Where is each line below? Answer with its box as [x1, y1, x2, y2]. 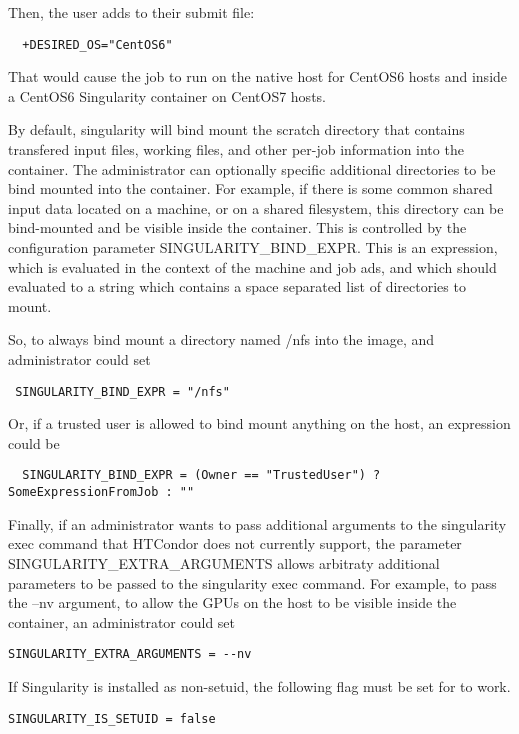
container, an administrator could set [8, 611, 236, 632]
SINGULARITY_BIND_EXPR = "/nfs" [15, 384, 230, 399]
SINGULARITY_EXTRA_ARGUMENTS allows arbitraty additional [8, 552, 440, 573]
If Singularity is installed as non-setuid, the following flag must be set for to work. [8, 675, 511, 696]
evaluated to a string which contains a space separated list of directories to [8, 276, 466, 297]
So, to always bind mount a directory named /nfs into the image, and [8, 329, 435, 350]
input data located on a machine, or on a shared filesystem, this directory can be [8, 197, 504, 218]
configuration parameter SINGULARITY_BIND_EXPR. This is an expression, [8, 237, 498, 257]
